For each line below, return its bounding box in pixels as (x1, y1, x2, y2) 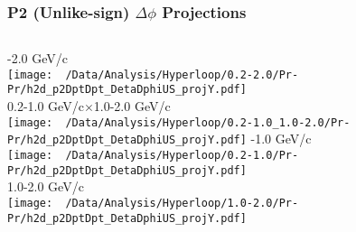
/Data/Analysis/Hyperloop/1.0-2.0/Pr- (65, 196, 299, 209)
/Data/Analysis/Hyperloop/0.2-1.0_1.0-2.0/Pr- (65, 116, 351, 129)
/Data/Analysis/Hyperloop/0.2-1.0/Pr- (65, 149, 299, 162)
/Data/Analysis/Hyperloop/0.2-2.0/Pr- (65, 68, 299, 81)
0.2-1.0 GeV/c (7, 97, 84, 116)
